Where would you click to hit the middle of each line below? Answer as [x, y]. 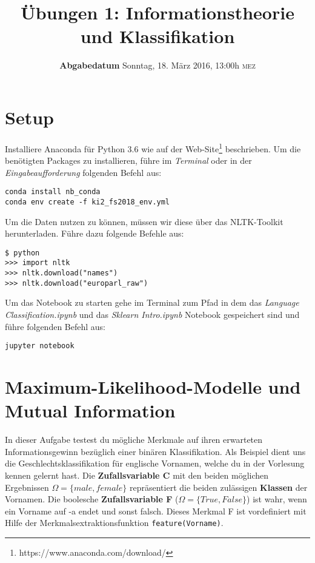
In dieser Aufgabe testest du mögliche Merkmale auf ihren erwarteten [134, 440]
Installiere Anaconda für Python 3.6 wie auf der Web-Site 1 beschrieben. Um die [153, 147]
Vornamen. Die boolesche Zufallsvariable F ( [92, 499]
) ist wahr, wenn [277, 499]
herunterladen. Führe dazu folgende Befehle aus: [94, 233]
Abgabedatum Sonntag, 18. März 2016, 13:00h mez [157, 65]
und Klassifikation [157, 36]
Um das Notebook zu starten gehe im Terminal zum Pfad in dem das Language [152, 302]
